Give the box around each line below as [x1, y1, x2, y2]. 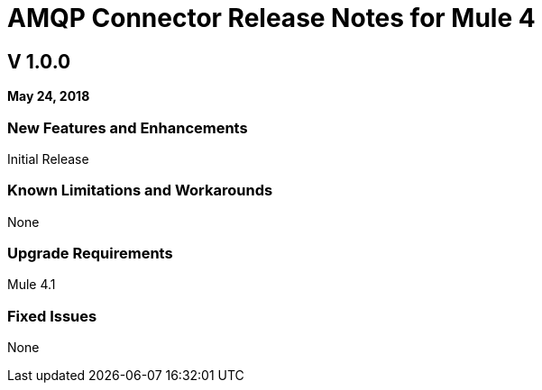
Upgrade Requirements [7, 244, 173, 263]
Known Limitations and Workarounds [7, 181, 273, 200]
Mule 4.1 [7, 277, 56, 293]
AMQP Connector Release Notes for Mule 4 [7, 3, 536, 33]
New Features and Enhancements [7, 118, 248, 137]
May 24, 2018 [7, 88, 90, 104]
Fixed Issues [7, 306, 97, 325]
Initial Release [7, 150, 89, 167]
